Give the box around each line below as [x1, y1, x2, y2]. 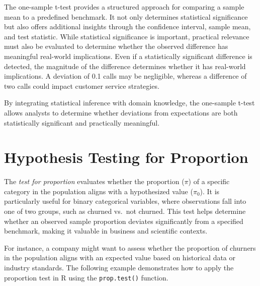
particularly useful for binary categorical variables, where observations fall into [4, 196, 246, 206]
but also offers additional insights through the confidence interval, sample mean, [4, 21, 251, 32]
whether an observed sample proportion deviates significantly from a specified [4, 215, 243, 226]
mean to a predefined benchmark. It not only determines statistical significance [4, 11, 248, 22]
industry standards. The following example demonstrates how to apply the [4, 262, 234, 272]
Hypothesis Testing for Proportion [4, 147, 248, 167]
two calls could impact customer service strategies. [4, 80, 159, 91]
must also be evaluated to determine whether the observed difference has [4, 41, 228, 51]
